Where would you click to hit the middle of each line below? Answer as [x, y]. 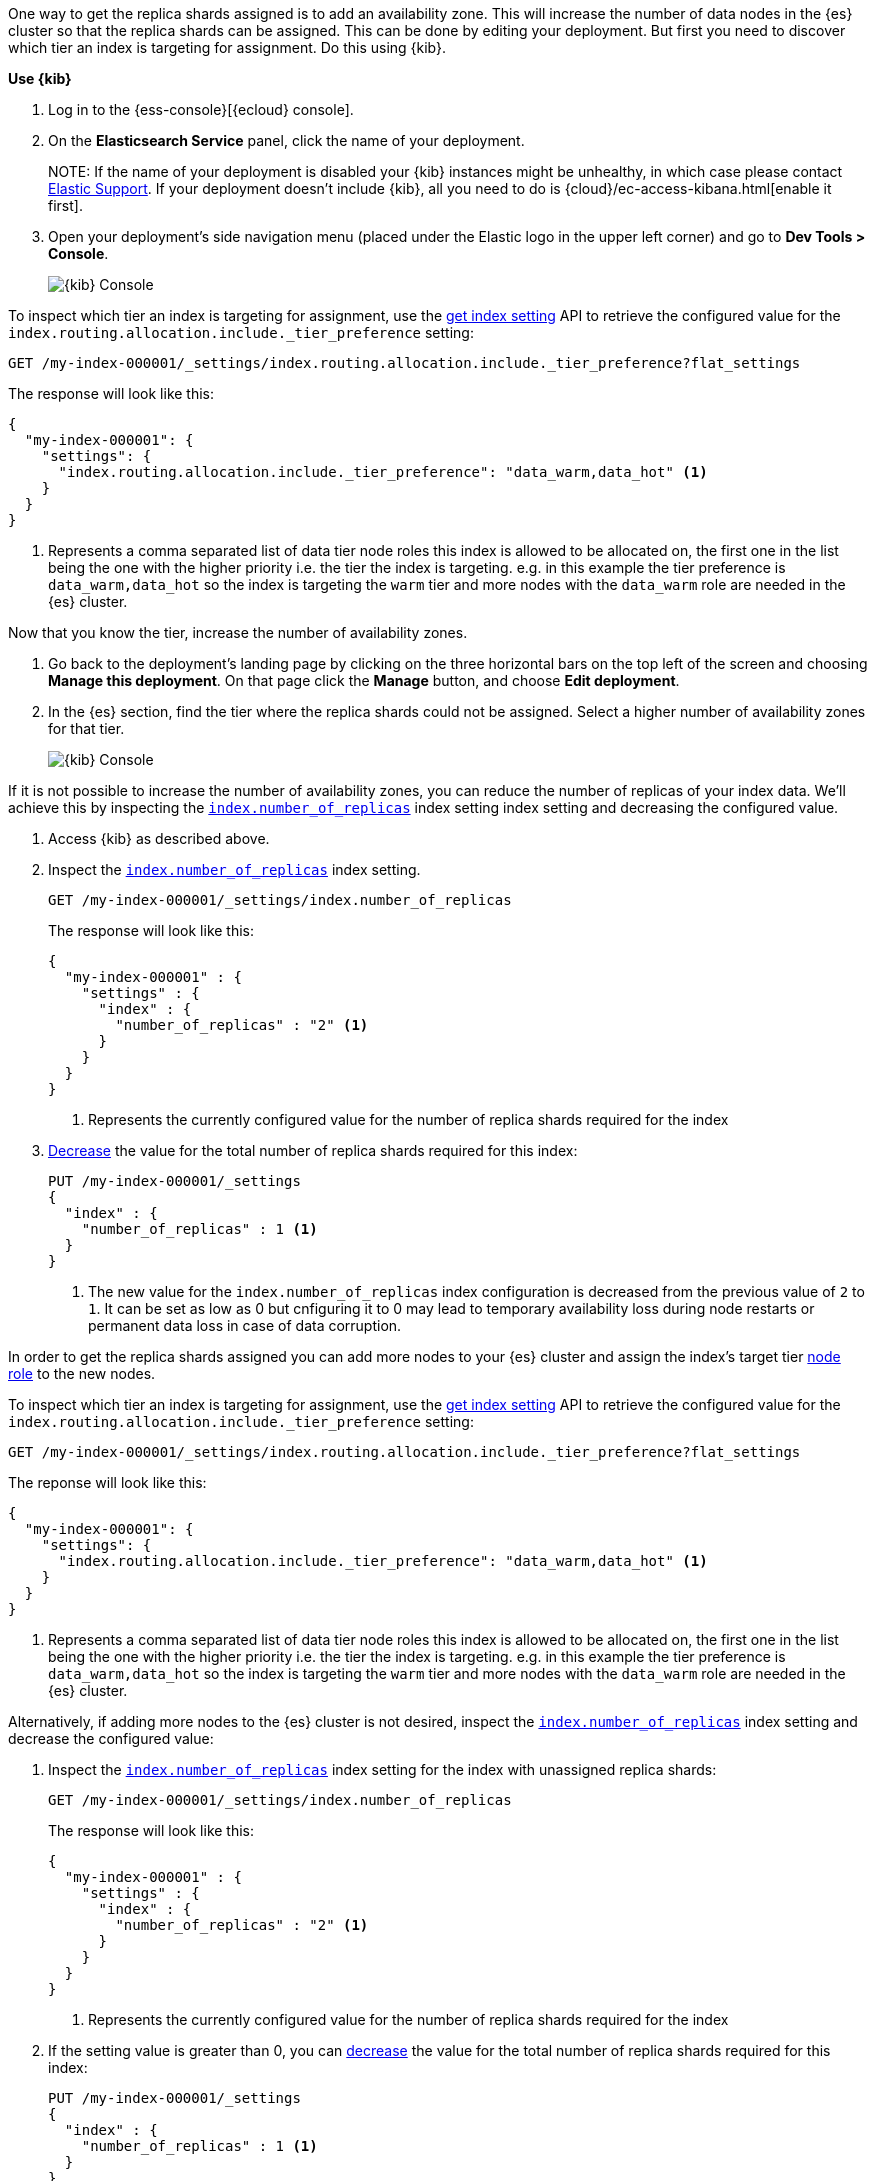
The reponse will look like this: [107, 1482]
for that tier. [86, 728]
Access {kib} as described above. [159, 838]
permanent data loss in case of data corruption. [245, 1325]
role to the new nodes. [82, 1373]
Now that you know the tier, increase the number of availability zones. [238, 632]
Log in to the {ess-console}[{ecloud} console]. [201, 109]
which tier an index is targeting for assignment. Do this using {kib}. [227, 47]
